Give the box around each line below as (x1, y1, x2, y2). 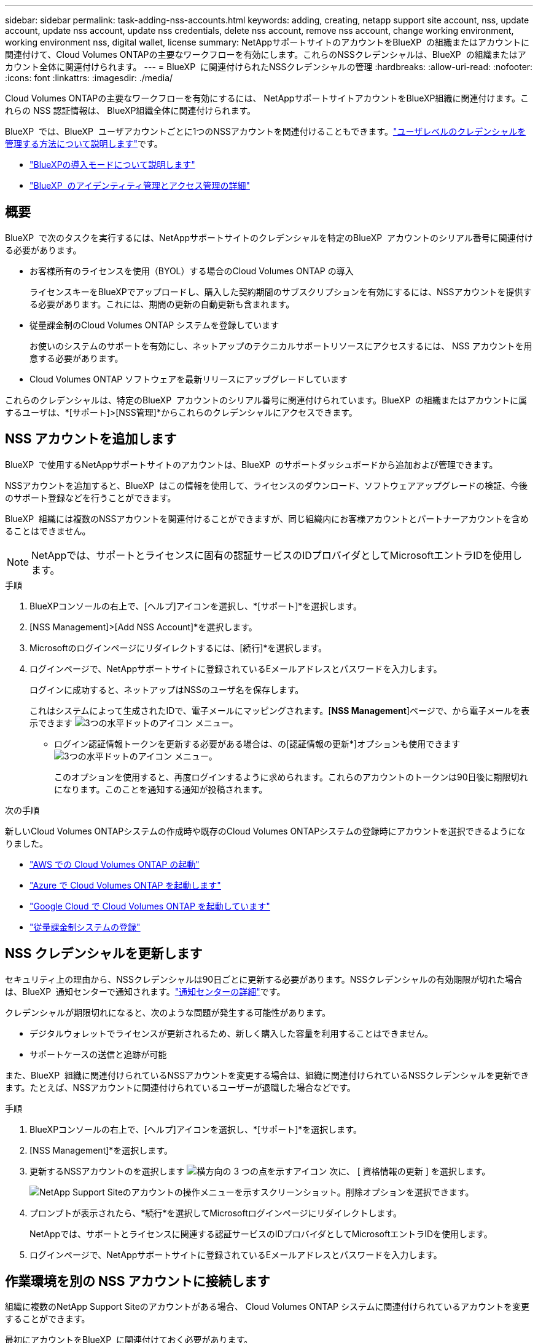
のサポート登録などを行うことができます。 (5, 492, 176, 503)
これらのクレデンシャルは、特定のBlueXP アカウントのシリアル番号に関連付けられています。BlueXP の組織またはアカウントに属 (5, 394, 527, 405)
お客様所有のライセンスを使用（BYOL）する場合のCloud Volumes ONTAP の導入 (29, 265, 354, 276)
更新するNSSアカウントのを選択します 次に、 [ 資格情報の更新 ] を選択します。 (29, 1165, 491, 1176)
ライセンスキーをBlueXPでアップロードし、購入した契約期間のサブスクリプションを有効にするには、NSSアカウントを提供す (29, 286, 532, 297)
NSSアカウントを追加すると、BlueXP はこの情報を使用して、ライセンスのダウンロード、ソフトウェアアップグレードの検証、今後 (5, 480, 528, 491)
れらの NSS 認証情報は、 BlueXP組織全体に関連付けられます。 (5, 105, 256, 116)
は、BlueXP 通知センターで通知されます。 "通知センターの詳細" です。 (5, 986, 286, 997)
